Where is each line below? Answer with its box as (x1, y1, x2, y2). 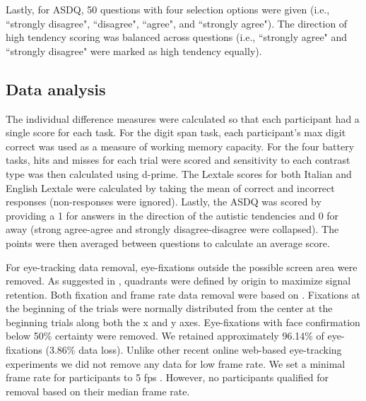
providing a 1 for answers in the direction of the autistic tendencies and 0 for (6, 208, 339, 222)
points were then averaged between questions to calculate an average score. (6, 235, 330, 250)
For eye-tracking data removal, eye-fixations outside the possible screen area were (6, 259, 358, 274)
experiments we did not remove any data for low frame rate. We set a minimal (6, 356, 346, 371)
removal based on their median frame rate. (6, 383, 190, 398)
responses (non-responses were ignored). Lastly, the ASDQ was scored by (6, 194, 321, 209)
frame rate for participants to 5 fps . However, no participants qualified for (6, 370, 329, 385)
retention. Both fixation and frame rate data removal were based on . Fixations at (6, 287, 361, 301)
